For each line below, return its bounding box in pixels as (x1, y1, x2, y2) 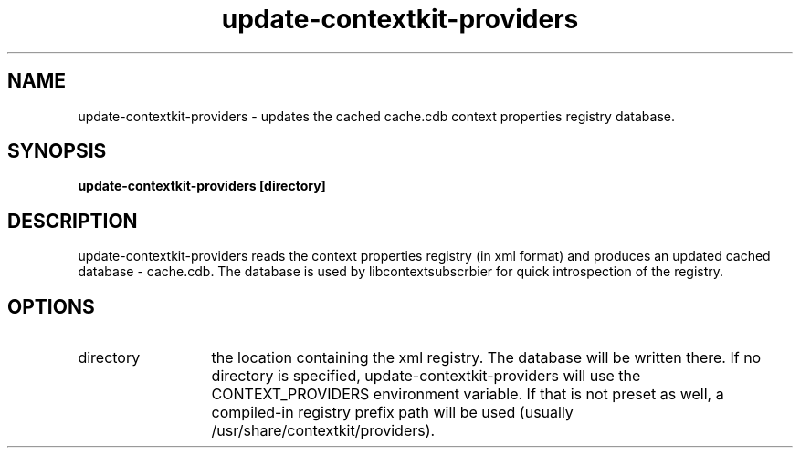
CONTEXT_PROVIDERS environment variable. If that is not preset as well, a (211, 385, 724, 404)
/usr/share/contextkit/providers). (211, 421, 436, 440)
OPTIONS (7, 295, 95, 318)
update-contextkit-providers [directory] (78, 178, 326, 194)
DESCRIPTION (7, 209, 138, 233)
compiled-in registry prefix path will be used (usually (211, 403, 574, 422)
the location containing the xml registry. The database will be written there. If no (211, 348, 762, 367)
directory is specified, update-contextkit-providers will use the (211, 367, 641, 386)
